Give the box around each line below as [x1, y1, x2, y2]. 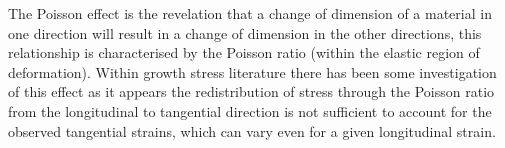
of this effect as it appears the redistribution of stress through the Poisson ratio [8, 81, 495, 102]
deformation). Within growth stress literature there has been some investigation [8, 61, 497, 82]
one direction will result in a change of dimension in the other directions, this [8, 22, 482, 43]
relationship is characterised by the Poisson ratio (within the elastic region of [8, 42, 480, 63]
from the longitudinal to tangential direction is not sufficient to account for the [8, 100, 492, 121]
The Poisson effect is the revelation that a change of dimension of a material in [8, 3, 492, 23]
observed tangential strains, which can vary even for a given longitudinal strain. [8, 120, 496, 141]
